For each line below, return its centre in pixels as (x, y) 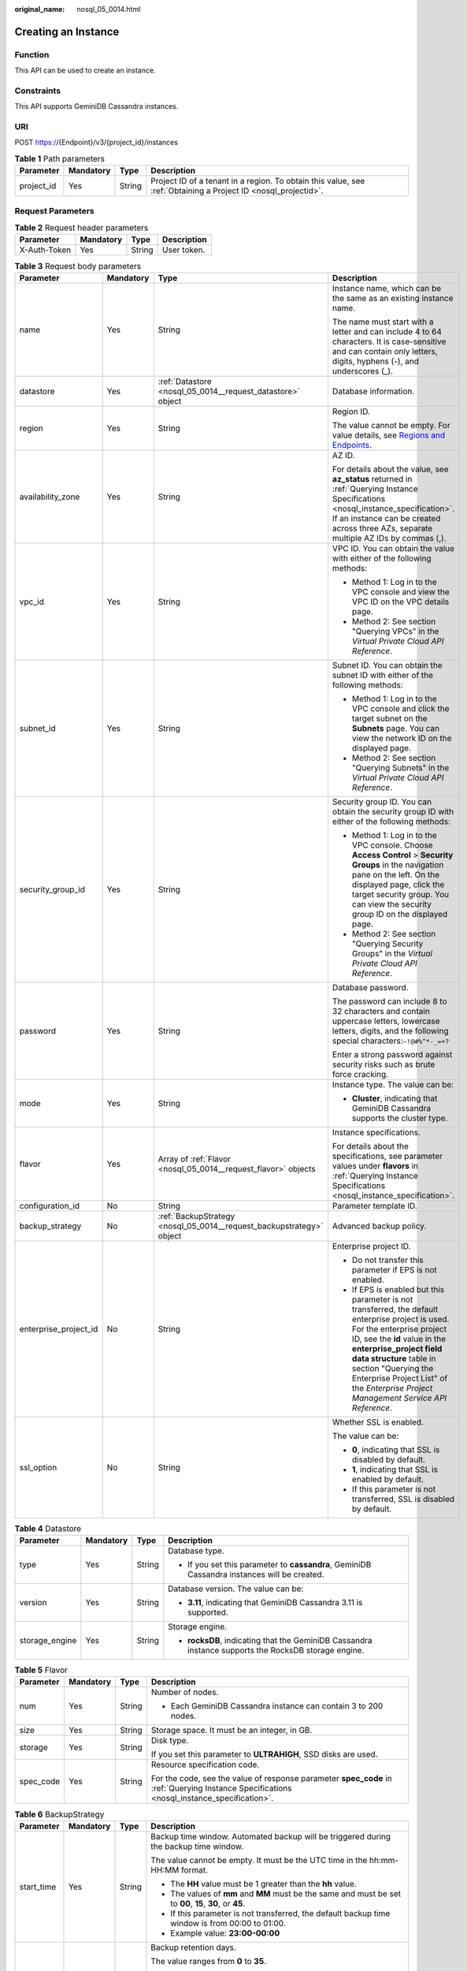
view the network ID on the (402, 738)
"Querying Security (387, 944)
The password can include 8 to (389, 1001)
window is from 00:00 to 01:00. (228, 1923)
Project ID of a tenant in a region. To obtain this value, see (258, 181)
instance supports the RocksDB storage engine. (276, 1650)
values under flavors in (375, 1165)
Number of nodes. (185, 1693)
